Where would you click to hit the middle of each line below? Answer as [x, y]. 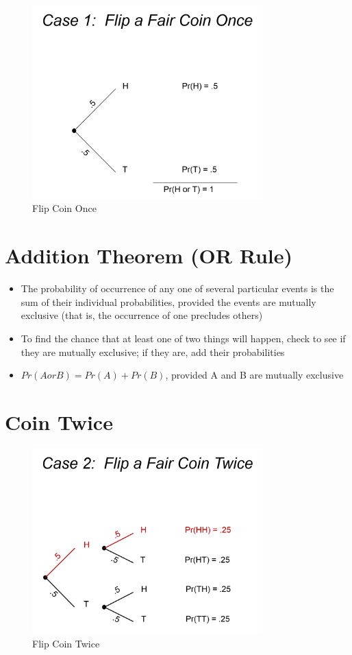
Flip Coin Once [64, 208]
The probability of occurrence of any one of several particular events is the [177, 288]
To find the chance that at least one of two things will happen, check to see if [183, 338]
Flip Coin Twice [66, 643]
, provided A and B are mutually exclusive [254, 375]
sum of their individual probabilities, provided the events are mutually [168, 301]
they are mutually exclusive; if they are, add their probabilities [153, 352]
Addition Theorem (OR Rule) [149, 255]
